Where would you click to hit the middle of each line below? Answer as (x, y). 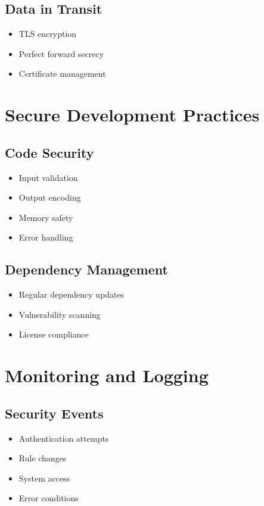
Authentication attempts (64, 438)
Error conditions (49, 498)
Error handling (46, 237)
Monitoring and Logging (107, 375)
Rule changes (43, 458)
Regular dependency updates (72, 294)
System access (44, 478)
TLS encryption (48, 34)
